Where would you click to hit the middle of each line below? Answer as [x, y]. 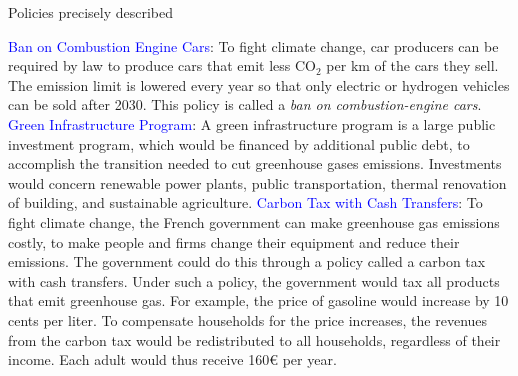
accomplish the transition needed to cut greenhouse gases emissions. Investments [255, 163]
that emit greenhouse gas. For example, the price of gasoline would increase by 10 [258, 300]
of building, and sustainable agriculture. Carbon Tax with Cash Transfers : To [245, 202]
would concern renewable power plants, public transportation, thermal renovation [257, 182]
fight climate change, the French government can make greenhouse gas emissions [254, 221]
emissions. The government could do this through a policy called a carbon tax [247, 261]
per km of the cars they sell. [412, 65]
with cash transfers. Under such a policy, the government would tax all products [254, 280]
